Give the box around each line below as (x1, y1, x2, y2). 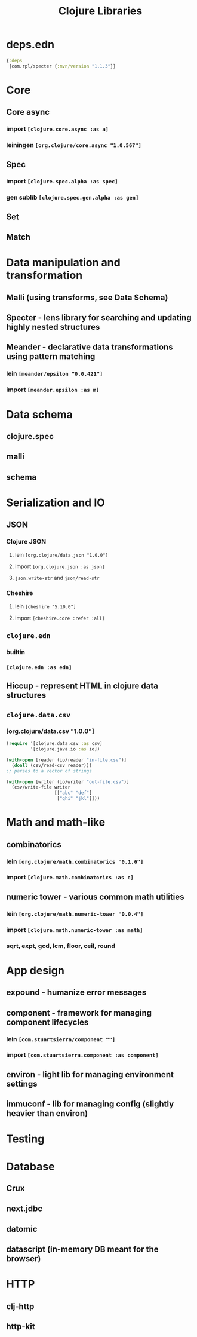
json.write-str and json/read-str (14, 574, 100, 581)
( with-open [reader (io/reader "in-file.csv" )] (6, 757, 127, 763)
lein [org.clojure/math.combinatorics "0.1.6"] (6, 857, 144, 866)
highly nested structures (6, 322, 100, 332)
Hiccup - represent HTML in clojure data (6, 681, 158, 691)
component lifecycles (6, 1017, 89, 1027)
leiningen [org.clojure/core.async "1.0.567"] (6, 141, 142, 149)
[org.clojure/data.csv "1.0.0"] (6, 727, 94, 735)
